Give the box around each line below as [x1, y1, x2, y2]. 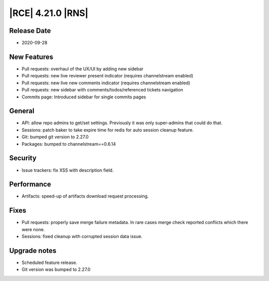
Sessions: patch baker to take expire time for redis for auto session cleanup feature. [21, 127, 194, 133]
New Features [9, 52, 53, 61]
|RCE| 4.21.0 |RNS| [9, 7, 89, 18]
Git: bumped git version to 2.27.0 [21, 134, 89, 140]
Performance [9, 180, 51, 189]
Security [9, 154, 37, 162]
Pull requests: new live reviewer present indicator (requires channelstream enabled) [21, 73, 194, 79]
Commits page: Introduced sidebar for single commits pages [21, 94, 146, 100]
